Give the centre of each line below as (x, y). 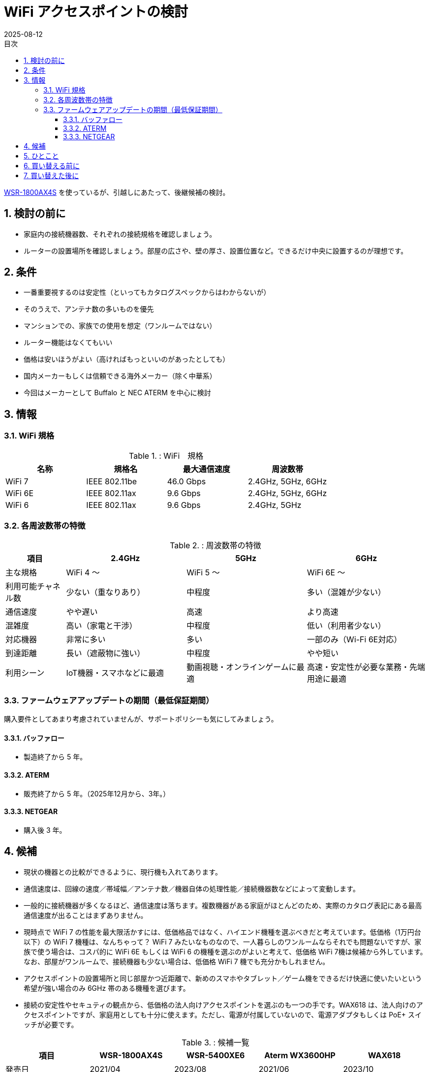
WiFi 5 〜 (203, 573)
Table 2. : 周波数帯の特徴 (215, 546)
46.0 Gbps (186, 481)
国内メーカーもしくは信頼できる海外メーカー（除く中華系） (120, 376)
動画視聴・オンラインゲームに (242, 667)
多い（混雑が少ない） (347, 592)
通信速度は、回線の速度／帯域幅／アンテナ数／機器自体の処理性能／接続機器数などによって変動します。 (192, 888)
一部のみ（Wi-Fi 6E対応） (354, 640)
